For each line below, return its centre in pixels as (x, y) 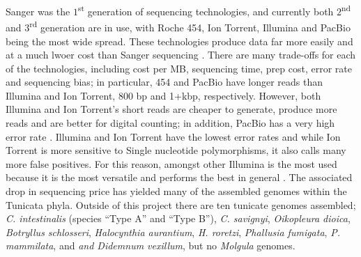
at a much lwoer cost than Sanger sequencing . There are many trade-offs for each (181, 55)
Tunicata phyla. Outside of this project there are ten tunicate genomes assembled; (181, 204)
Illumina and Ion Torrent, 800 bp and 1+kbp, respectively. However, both (163, 95)
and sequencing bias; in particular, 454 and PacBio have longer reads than (164, 82)
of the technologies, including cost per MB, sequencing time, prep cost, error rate (179, 68)
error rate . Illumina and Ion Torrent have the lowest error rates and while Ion (173, 136)
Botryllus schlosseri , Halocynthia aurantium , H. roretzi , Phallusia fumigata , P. (173, 232)
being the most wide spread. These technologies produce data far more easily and (179, 41)
